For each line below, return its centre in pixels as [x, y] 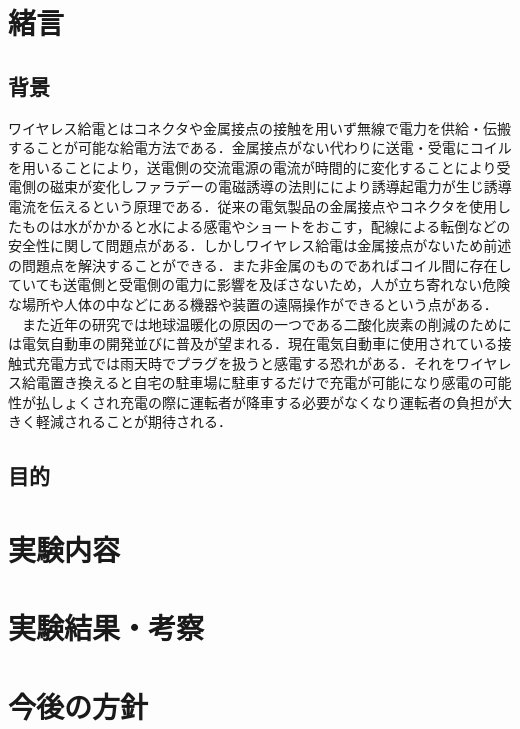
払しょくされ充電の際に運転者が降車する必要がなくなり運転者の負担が [266, 401]
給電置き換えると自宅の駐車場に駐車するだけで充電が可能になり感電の [252, 382]
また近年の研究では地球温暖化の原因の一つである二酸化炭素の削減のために [266, 323]
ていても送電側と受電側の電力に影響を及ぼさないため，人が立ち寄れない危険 [259, 284]
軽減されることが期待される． [133, 421]
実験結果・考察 [106, 627]
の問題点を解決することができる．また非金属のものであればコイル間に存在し [260, 264]
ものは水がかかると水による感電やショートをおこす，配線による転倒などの [266, 225]
